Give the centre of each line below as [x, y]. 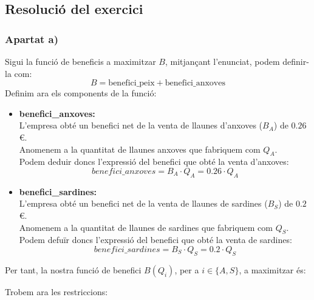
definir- [296, 61]
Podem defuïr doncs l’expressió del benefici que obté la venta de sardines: [155, 240]
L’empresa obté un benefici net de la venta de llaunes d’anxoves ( [141, 125]
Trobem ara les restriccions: [56, 291]
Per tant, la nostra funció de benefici [73, 269]
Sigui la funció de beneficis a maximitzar [80, 61]
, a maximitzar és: [272, 269]
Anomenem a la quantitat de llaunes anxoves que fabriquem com [140, 149]
